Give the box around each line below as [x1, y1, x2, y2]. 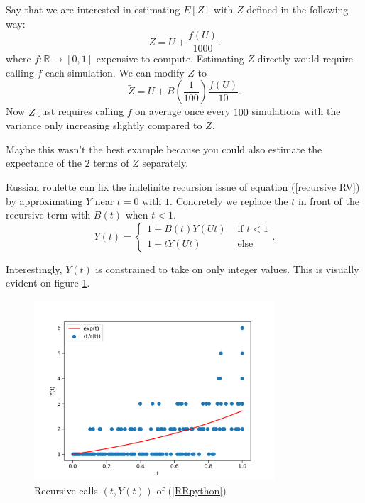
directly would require [257, 51, 354, 66]
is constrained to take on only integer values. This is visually [95, 261, 359, 276]
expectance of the [6, 155, 82, 170]
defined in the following [246, 2, 349, 16]
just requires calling [38, 104, 124, 118]
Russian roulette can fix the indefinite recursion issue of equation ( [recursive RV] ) [6, 179, 360, 194]
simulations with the [251, 104, 341, 118]
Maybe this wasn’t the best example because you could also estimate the [6, 141, 322, 156]
